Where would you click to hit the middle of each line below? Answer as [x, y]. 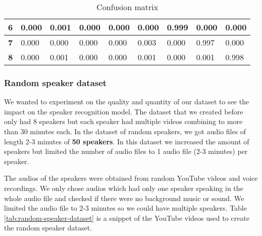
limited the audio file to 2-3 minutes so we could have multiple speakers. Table [125, 208]
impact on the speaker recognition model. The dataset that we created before [124, 111]
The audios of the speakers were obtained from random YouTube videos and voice [131, 178]
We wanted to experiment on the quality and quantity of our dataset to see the [127, 102]
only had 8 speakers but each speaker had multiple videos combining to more [123, 121]
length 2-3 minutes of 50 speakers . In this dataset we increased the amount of [127, 141]
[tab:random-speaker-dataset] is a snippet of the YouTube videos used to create [127, 218]
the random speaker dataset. [48, 228]
